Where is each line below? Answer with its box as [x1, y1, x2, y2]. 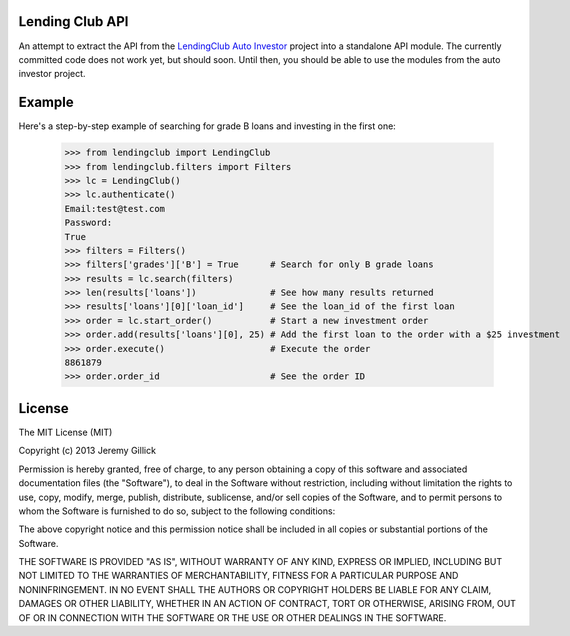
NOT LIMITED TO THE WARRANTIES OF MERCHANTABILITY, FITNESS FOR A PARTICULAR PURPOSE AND [18, 570, 459, 582]
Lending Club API [18, 13, 129, 30]
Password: [64, 217, 113, 229]
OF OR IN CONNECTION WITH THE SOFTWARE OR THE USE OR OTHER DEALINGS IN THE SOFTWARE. [18, 611, 447, 624]
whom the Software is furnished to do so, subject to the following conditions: [18, 505, 336, 517]
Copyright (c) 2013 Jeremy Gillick [18, 445, 157, 457]
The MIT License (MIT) [18, 426, 113, 438]
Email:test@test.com [64, 203, 165, 214]
